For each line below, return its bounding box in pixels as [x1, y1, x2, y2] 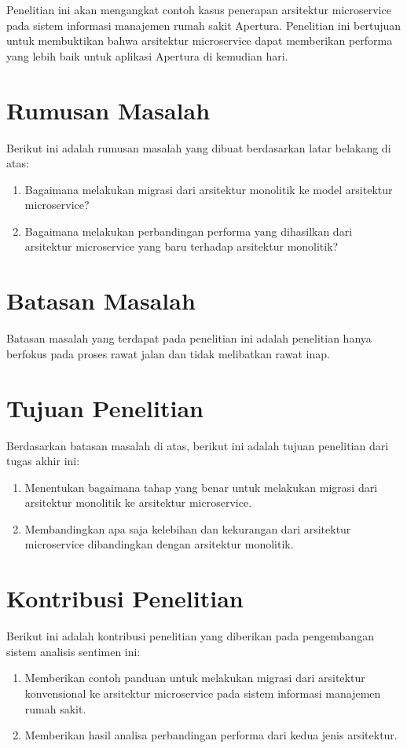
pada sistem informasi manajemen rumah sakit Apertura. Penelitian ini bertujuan [6, 16, 401, 33]
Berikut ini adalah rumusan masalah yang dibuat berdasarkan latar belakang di [6, 139, 391, 156]
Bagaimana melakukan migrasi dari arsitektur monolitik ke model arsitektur [24, 181, 393, 197]
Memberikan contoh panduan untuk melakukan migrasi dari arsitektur [24, 669, 365, 686]
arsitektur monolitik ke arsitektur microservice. [24, 494, 252, 511]
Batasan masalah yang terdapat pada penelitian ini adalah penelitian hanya [6, 330, 372, 346]
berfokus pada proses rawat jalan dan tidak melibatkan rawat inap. [6, 345, 330, 361]
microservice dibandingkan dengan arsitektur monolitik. [24, 536, 294, 552]
